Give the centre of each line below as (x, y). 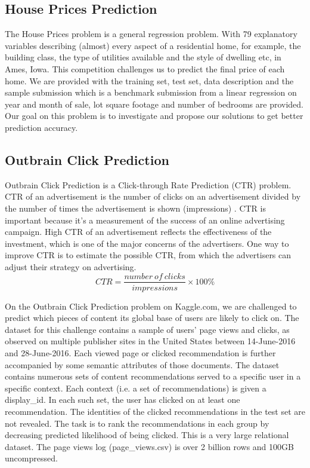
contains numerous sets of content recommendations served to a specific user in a (153, 376)
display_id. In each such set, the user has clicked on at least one (123, 400)
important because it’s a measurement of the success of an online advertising (145, 220)
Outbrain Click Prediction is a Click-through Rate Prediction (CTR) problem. (148, 184)
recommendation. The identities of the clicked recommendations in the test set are (155, 411)
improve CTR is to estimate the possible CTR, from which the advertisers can (148, 255)
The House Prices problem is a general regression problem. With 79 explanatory (151, 34)
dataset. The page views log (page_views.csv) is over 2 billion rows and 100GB (149, 446)
